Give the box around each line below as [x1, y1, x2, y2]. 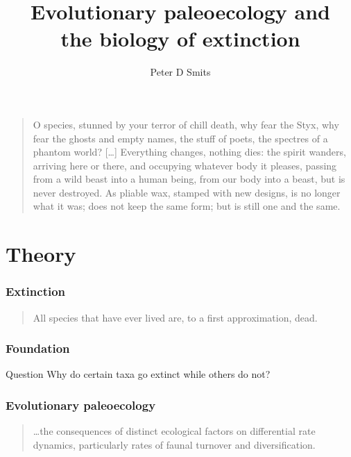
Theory [6, 240, 76, 268]
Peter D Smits [150, 65, 211, 79]
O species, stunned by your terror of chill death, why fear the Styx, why [33, 117, 339, 131]
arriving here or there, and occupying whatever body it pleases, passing [33, 158, 337, 172]
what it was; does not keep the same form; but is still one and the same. [33, 199, 341, 213]
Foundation [6, 340, 70, 357]
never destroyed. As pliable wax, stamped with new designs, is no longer [33, 185, 341, 199]
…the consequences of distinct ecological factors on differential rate [33, 424, 316, 438]
